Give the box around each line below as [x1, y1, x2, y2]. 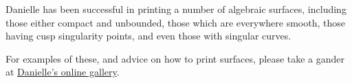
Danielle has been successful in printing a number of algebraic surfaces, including [5, 2, 346, 16]
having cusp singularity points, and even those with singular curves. [5, 29, 291, 43]
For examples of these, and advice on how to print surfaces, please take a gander [5, 51, 345, 65]
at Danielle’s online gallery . [5, 65, 120, 79]
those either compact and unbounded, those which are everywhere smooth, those [5, 15, 345, 29]
